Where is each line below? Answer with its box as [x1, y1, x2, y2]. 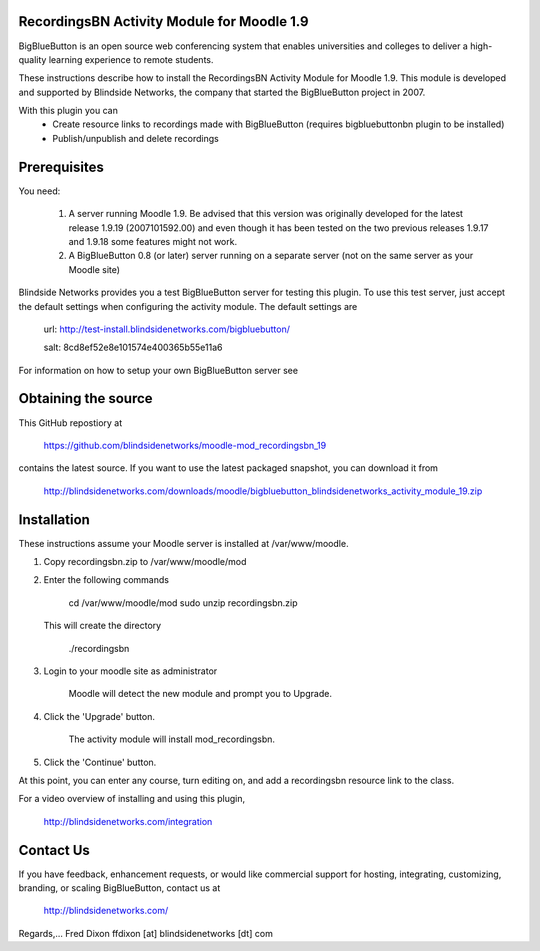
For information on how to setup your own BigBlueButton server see [18, 364, 299, 376]
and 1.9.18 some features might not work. [68, 235, 238, 247]
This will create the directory [43, 620, 162, 632]
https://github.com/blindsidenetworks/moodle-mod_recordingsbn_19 [43, 439, 327, 451]
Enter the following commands [43, 574, 170, 586]
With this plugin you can [18, 105, 119, 117]
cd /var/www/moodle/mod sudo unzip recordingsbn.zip [68, 596, 299, 609]
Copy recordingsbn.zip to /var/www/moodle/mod [43, 556, 247, 568]
